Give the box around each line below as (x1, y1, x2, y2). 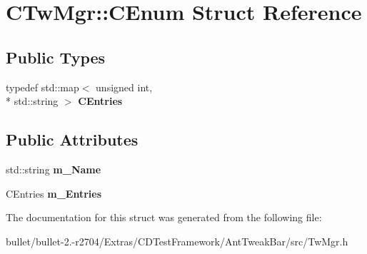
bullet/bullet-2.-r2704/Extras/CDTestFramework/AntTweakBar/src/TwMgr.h (6, 233, 348, 248)
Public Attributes (6, 128, 139, 151)
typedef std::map (6, 79, 79, 94)
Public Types (6, 46, 106, 68)
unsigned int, (96, 79, 153, 94)
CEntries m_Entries (6, 186, 102, 200)
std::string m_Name (6, 161, 101, 176)
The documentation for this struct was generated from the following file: (6, 210, 322, 225)
